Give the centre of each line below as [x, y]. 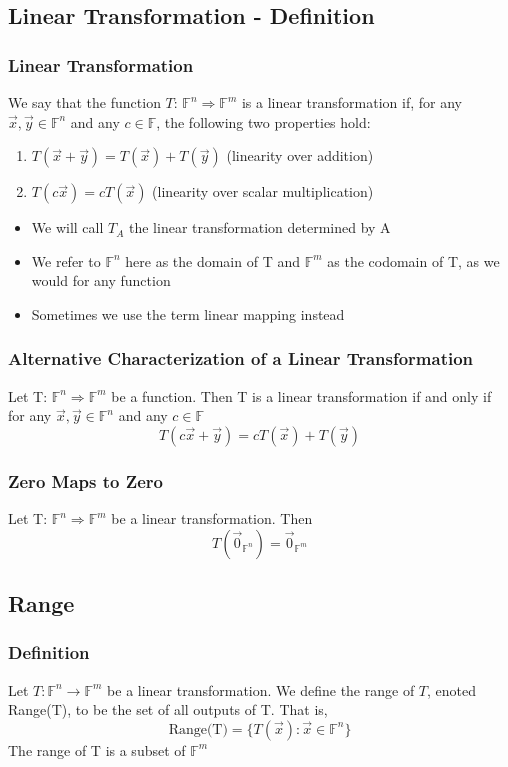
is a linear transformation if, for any [351, 102]
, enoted [452, 689]
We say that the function [84, 102]
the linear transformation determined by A [260, 227]
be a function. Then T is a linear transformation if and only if [301, 395]
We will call [67, 227]
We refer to [66, 260]
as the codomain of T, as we [413, 260]
